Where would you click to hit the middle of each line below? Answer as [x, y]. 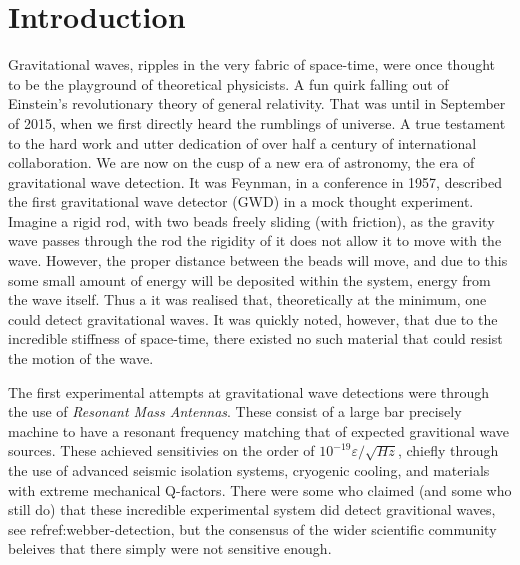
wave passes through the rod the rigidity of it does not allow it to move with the [255, 240]
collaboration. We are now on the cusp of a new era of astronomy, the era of [241, 162]
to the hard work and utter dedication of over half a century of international [242, 142]
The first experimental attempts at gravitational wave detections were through [249, 391]
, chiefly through [448, 450]
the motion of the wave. [81, 358]
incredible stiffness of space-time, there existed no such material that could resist [255, 338]
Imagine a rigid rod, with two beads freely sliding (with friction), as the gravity [251, 220]
